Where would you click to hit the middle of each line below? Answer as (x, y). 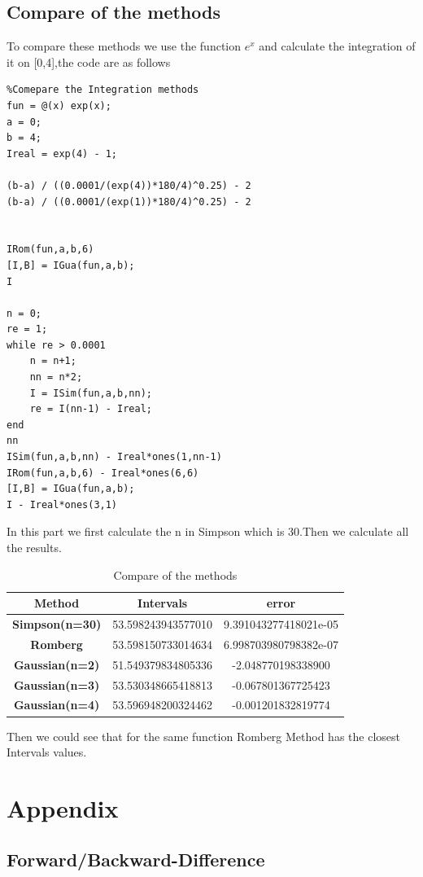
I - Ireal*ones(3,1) (62, 504)
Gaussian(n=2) (57, 664)
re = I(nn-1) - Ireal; (91, 409)
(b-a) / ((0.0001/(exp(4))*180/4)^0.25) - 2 (129, 185)
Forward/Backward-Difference (136, 859)
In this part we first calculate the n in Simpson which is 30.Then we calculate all (208, 531)
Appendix (63, 807)
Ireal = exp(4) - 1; (62, 153)
